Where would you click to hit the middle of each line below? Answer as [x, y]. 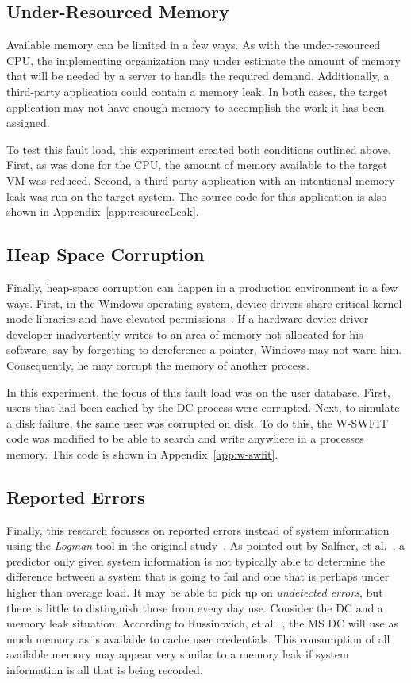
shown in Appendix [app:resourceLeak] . [103, 211]
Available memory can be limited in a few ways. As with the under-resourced [194, 45]
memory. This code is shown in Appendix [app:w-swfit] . [142, 453]
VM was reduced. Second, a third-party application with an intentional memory [201, 180]
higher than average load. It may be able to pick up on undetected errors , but [195, 592]
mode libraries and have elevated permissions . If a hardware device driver [188, 318]
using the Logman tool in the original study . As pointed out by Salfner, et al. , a [206, 545]
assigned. [28, 123]
